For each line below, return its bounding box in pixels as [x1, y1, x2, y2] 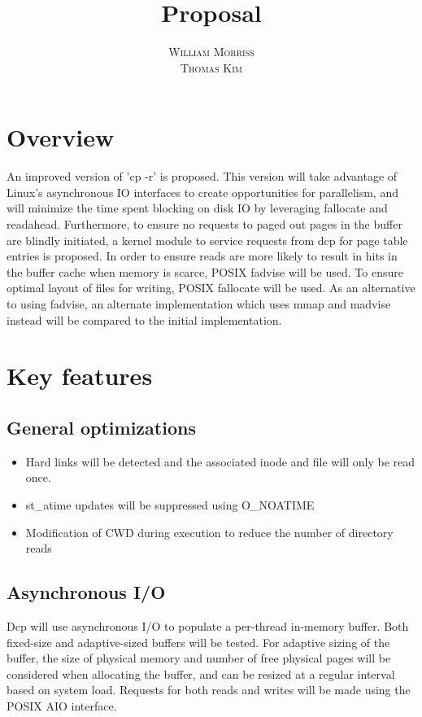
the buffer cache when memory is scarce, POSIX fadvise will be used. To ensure [7, 263, 403, 280]
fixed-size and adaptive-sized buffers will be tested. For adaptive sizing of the [7, 633, 390, 650]
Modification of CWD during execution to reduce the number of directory [25, 523, 394, 540]
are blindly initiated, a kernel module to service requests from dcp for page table [7, 231, 408, 248]
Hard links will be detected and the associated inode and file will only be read [25, 452, 415, 470]
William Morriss [168, 43, 255, 60]
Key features [7, 359, 153, 392]
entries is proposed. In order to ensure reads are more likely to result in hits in [7, 247, 398, 265]
